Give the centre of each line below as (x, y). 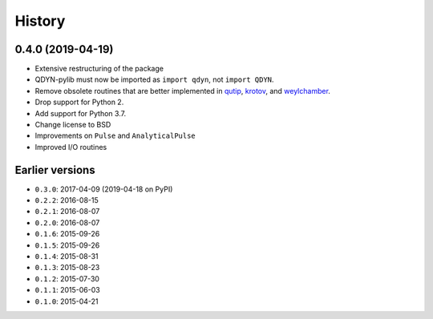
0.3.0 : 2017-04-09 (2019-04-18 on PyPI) (104, 189)
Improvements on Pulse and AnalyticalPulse (115, 135)
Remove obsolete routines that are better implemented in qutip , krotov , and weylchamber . (182, 91)
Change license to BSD (73, 125)
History (40, 21)
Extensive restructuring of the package (99, 69)
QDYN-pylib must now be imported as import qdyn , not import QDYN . (154, 79)
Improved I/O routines (71, 147)
